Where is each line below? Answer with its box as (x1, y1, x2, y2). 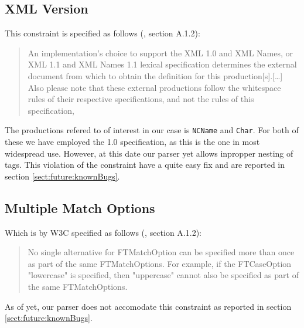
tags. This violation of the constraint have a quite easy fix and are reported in (5, 158, 285, 171)
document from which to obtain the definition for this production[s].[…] (28, 69, 283, 82)
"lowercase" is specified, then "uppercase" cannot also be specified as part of (28, 269, 299, 281)
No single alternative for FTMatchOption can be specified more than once (28, 246, 295, 258)
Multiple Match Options (5, 198, 155, 217)
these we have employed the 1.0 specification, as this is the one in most (5, 136, 260, 148)
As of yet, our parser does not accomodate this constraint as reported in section (5, 300, 292, 312)
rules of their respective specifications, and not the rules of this (28, 93, 254, 105)
